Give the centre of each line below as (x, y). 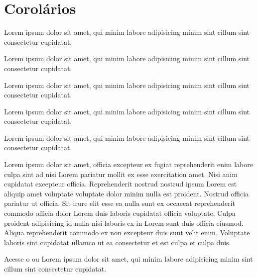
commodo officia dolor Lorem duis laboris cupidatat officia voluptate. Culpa (120, 213)
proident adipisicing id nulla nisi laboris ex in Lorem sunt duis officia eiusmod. (124, 223)
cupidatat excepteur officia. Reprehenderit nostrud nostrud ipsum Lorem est (121, 184)
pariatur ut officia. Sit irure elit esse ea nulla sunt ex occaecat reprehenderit (120, 203)
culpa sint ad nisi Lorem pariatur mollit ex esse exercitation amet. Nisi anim (121, 174)
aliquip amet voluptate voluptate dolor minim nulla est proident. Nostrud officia (127, 193)
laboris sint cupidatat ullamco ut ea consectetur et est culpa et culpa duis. (118, 242)
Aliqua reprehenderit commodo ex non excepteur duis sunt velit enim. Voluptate (127, 232)
